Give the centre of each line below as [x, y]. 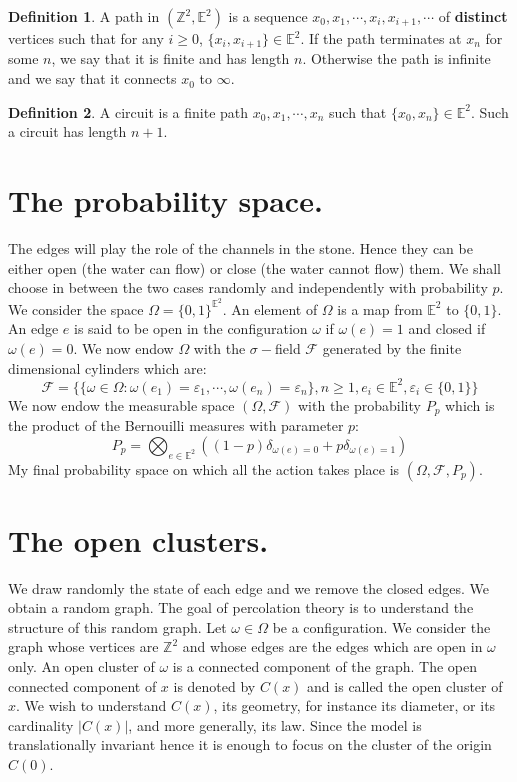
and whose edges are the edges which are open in [332, 646]
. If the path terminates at [381, 38]
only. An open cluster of [81, 666]
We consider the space [76, 308]
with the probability [359, 404]
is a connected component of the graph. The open [325, 666]
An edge [33, 328]
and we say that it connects [92, 78]
